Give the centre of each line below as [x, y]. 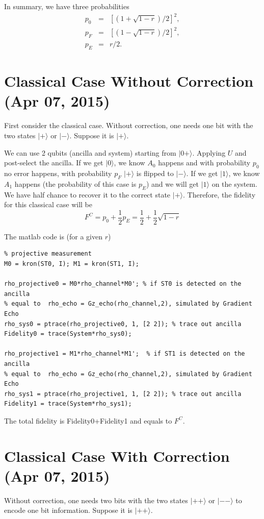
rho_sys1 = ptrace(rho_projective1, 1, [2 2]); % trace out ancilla [123, 394]
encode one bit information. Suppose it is [68, 510]
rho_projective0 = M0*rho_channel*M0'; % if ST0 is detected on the [123, 284]
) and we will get [172, 183]
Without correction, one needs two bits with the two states [96, 500]
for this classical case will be [48, 204]
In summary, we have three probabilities [67, 6]
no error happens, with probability [58, 173]
